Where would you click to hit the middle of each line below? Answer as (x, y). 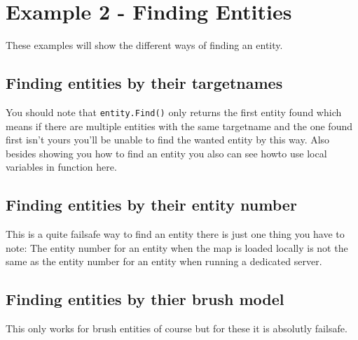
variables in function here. (61, 167)
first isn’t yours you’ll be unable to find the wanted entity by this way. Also (168, 140)
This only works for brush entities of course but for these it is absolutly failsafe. (177, 328)
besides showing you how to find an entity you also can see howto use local (166, 153)
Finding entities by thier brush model (145, 299)
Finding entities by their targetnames (144, 83)
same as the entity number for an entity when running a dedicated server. (164, 261)
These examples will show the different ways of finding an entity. (144, 45)
